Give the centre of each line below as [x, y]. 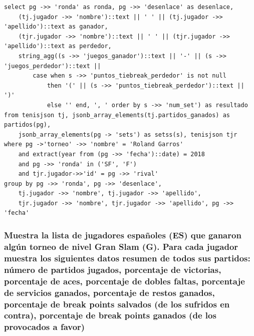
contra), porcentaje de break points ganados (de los [110, 315]
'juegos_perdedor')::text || [53, 66]
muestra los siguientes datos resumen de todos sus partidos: [127, 258]
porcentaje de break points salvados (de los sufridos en [117, 304]
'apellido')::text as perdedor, [58, 46]
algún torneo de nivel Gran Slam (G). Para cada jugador [121, 246]
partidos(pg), [28, 125]
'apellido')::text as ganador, [56, 27]
